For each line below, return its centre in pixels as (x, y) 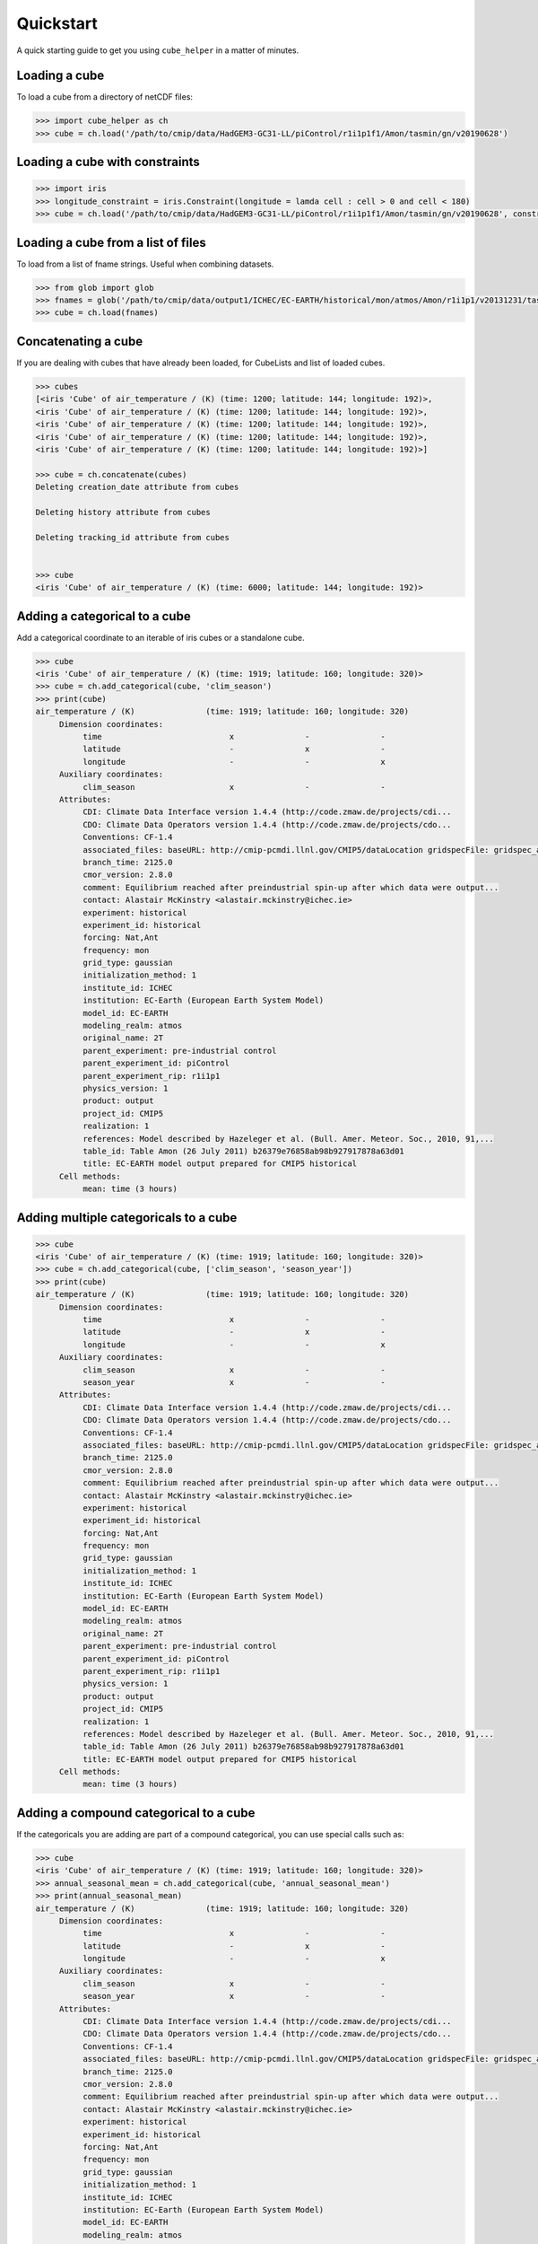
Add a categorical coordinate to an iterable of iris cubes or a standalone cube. (161, 637)
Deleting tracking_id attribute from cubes (133, 537)
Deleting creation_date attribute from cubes (137, 487)
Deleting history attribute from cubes (123, 512)
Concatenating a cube (80, 341)
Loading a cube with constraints (108, 162)
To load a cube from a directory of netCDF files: (104, 97)
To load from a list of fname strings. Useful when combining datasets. (145, 264)
